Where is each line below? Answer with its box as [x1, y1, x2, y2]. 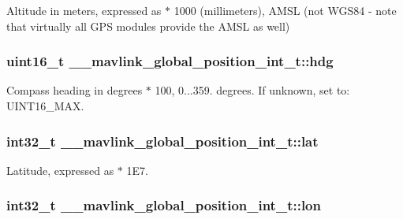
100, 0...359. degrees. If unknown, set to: [155, 82, 350, 98]
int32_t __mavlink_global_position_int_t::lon [6, 195, 321, 215]
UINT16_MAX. [6, 98, 84, 113]
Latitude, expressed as [6, 161, 114, 178]
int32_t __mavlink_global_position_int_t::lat [6, 131, 319, 150]
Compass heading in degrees [6, 82, 143, 98]
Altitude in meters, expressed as [6, 2, 162, 18]
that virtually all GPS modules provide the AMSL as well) [6, 17, 290, 34]
